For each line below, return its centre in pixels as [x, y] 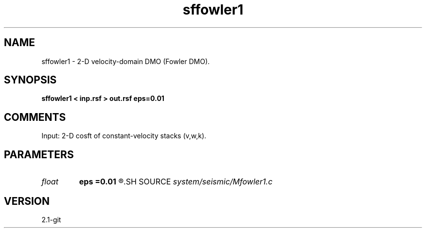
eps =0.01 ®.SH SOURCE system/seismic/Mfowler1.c [176, 182]
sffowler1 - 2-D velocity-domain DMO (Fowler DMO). [126, 61]
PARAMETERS [39, 154]
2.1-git [51, 219]
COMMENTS [35, 117]
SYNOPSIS [30, 80]
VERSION [27, 201]
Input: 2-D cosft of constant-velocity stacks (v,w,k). [124, 136]
